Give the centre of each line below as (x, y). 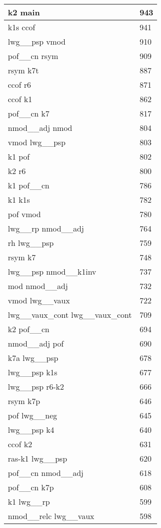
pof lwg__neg (33, 415)
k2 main (24, 12)
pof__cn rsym (33, 56)
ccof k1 (20, 99)
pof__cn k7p (31, 487)
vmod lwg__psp (37, 142)
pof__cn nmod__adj (46, 473)
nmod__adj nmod (40, 128)
